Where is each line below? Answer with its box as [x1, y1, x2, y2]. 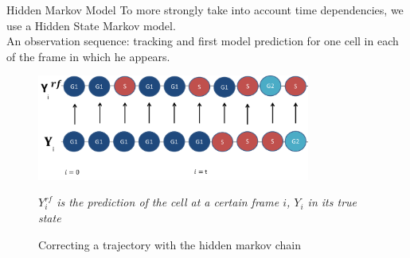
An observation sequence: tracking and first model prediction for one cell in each [6, 33, 399, 49]
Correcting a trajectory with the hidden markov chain [38, 236, 301, 252]
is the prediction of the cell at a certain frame [57, 194, 279, 210]
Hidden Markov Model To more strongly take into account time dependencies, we [6, 2, 404, 17]
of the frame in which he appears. [6, 48, 170, 64]
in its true [307, 194, 357, 210]
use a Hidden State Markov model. [6, 17, 176, 33]
